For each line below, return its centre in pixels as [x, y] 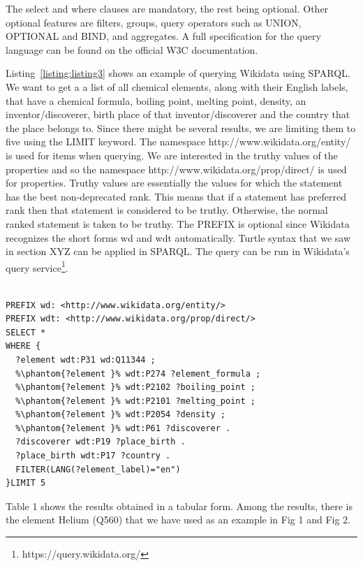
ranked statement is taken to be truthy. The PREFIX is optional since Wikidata [178, 223]
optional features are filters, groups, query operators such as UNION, [154, 22]
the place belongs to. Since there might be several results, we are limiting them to [181, 128]
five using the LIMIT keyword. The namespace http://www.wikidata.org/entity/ [178, 141]
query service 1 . [37, 266]
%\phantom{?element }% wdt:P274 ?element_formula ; [138, 373]
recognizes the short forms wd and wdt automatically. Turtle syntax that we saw [178, 237]
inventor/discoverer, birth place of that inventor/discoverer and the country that [178, 114]
